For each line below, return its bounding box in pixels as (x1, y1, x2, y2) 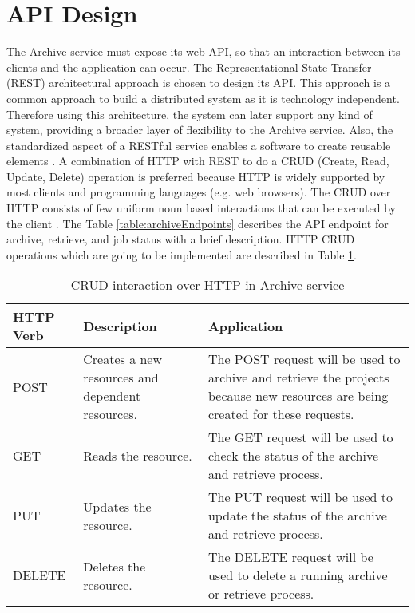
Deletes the (83, 556, 146, 575)
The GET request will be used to (207, 428, 393, 447)
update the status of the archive (207, 506, 387, 525)
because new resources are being (207, 386, 389, 405)
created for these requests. (207, 405, 354, 424)
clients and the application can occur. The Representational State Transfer (6, 58, 372, 75)
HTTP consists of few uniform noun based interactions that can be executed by (6, 200, 396, 216)
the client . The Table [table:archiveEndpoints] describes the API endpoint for (6, 215, 389, 231)
